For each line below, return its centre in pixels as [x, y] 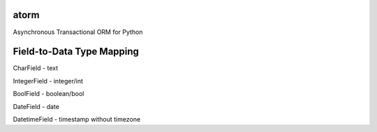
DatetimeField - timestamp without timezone [77, 119]
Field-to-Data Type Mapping [76, 52]
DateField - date [36, 106]
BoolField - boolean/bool [49, 94]
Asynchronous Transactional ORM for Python [78, 32]
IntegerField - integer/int [48, 81]
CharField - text [36, 68]
